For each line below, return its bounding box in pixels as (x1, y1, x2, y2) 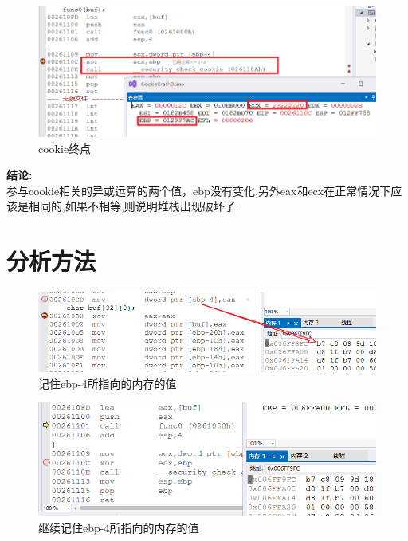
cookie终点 (38, 139, 92, 156)
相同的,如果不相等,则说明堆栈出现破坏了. (28, 198, 239, 214)
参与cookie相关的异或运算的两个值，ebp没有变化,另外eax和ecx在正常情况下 (6, 182, 391, 198)
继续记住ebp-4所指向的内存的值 (38, 519, 199, 535)
